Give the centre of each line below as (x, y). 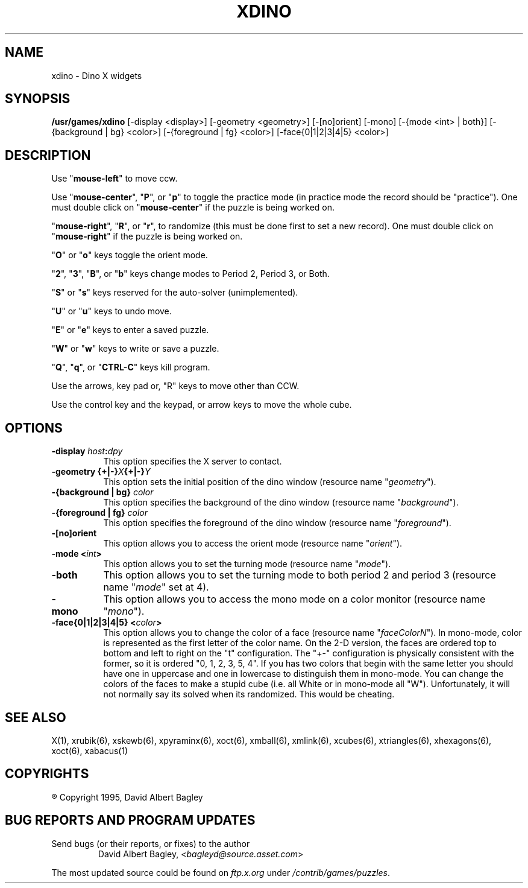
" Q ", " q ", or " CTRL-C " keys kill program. (131, 367)
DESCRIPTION (48, 155)
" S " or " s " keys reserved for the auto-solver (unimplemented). (175, 293)
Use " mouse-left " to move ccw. (115, 179)
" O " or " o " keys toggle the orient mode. (130, 255)
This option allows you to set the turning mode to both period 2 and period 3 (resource (300, 575)
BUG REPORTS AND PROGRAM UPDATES (130, 820)
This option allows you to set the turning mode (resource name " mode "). (247, 564)
